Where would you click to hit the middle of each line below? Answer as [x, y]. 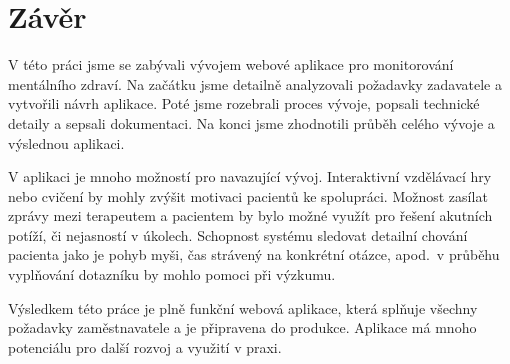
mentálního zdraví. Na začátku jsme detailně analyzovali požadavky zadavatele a [255, 83]
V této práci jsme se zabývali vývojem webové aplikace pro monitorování [231, 64]
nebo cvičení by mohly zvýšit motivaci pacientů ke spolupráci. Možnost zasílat [248, 195]
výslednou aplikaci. [66, 142]
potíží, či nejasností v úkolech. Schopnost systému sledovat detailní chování [238, 234]
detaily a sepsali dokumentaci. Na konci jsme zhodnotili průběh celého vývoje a [251, 122]
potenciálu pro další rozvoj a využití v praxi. [145, 346]
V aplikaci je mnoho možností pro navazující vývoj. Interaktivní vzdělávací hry [250, 176]
